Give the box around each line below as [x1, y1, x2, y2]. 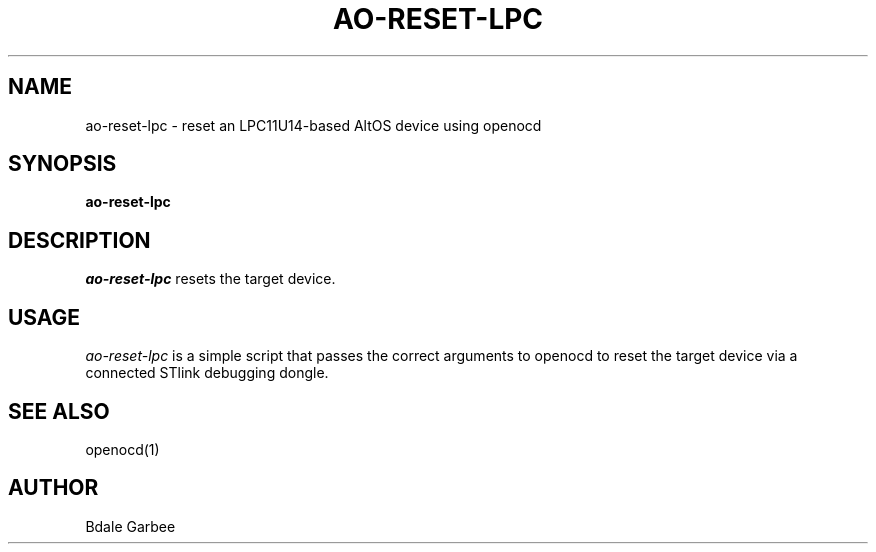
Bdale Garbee [85, 517, 176, 535]
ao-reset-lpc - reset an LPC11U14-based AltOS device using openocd [85, 116, 542, 134]
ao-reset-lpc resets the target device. [85, 270, 336, 288]
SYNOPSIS [8, 151, 117, 177]
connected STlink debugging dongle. [85, 364, 329, 382]
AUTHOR [8, 475, 99, 501]
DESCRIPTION [8, 227, 151, 253]
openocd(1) [85, 440, 160, 458]
